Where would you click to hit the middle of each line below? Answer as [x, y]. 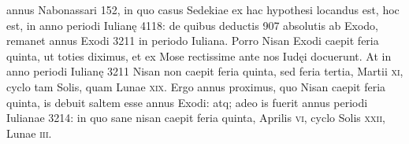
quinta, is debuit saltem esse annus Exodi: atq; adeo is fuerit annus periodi [187, 102]
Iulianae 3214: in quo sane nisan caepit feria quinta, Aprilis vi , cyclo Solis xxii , [196, 118]
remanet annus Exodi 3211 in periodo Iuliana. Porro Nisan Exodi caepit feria [193, 41]
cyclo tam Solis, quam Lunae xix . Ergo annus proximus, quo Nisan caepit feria [196, 86]
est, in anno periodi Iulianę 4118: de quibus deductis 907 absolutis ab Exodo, [193, 25]
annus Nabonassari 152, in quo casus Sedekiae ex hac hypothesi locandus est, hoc [203, 9]
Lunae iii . [29, 133]
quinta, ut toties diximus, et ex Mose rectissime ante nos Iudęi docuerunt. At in [199, 55]
